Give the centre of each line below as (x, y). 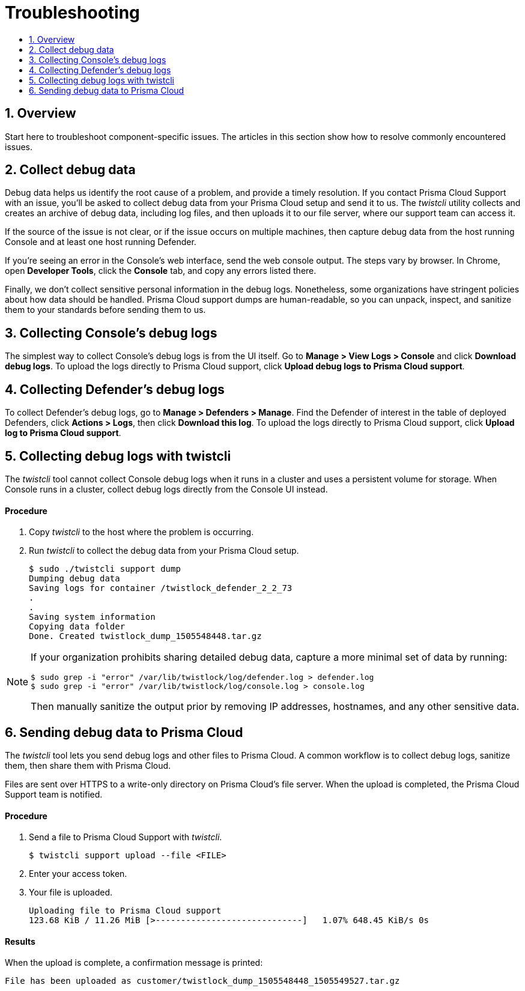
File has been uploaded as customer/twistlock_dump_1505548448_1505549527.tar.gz (202, 981)
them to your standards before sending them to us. (105, 310)
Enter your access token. (78, 874)
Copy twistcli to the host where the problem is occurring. (141, 532)
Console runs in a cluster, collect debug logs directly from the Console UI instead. (166, 489)
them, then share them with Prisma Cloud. (88, 766)
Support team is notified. (54, 795)
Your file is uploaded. (71, 893)
